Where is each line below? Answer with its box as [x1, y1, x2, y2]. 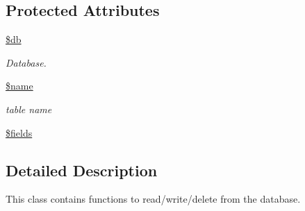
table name [6, 101, 52, 116]
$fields [6, 125, 33, 140]
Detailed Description [6, 159, 158, 180]
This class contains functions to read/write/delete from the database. [6, 192, 301, 206]
